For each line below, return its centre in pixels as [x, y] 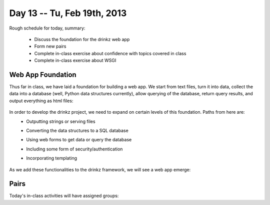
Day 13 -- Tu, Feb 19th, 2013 [68, 13]
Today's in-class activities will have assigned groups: [64, 196]
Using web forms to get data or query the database [79, 140]
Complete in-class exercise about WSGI [75, 61]
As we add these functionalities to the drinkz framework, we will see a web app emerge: [100, 169]
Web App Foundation [43, 74]
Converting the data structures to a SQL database [77, 130]
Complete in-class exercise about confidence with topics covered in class [110, 53]
